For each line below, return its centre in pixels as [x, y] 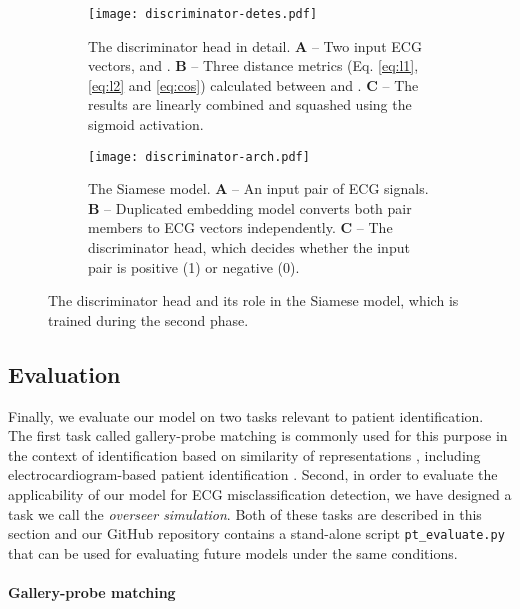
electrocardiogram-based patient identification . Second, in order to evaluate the [253, 474]
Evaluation [64, 373]
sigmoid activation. [146, 124]
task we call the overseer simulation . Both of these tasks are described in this [245, 513]
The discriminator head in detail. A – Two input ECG [255, 45]
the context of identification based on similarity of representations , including [244, 454]
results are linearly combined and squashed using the [250, 104]
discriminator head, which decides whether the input [249, 247]
